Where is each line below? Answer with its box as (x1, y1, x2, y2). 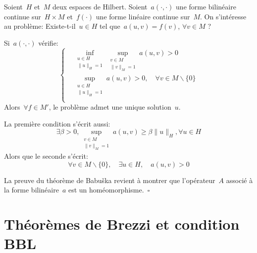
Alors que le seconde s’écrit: (4, 150, 88, 161)
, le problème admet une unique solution (49, 102, 171, 112)
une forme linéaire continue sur (96, 11, 190, 21)
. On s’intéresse (200, 11, 247, 21)
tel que (100, 21, 120, 31)
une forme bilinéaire (176, 1, 236, 11)
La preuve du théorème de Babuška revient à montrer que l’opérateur (4, 175, 215, 185)
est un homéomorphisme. (68, 185, 144, 195)
